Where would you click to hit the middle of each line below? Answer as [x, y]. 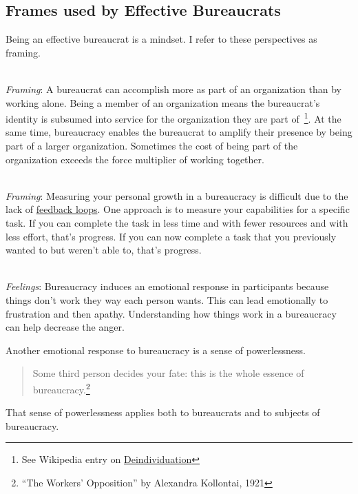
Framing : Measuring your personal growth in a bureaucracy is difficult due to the [177, 195]
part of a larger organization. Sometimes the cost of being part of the [152, 146]
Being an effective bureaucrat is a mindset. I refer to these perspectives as [161, 39]
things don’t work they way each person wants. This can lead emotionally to [167, 299]
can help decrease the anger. [65, 327]
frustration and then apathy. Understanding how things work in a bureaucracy [171, 313]
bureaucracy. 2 [61, 388]
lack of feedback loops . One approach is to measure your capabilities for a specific [178, 209]
